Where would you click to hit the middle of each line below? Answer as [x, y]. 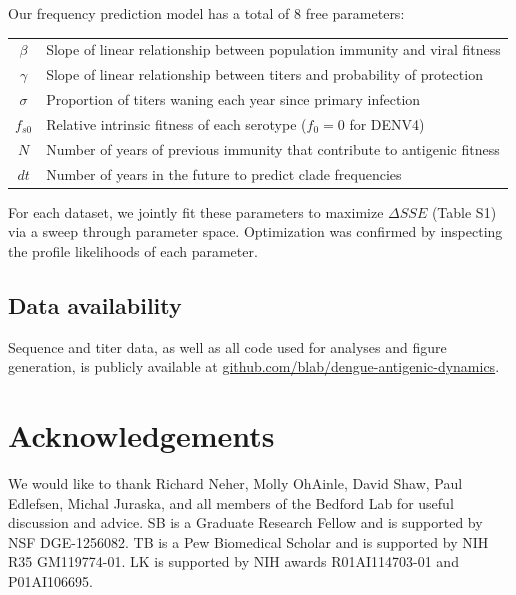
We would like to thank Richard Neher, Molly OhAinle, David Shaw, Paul [235, 482]
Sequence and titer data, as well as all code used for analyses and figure [227, 346]
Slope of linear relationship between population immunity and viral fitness [273, 49]
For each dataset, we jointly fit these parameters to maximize [196, 211]
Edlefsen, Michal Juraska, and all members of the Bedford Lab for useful [231, 502]
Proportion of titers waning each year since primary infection [233, 99]
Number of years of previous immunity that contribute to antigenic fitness [273, 148]
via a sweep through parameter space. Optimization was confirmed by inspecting [255, 231]
